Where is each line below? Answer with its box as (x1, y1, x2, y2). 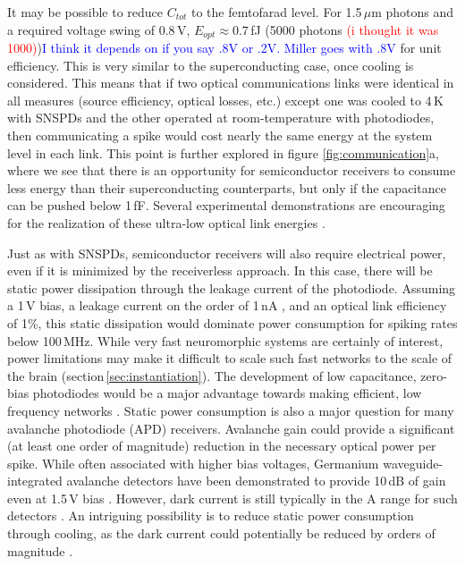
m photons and (371, 3, 454, 21)
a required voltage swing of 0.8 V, (7, 20, 190, 38)
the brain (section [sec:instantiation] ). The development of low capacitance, (7, 366, 417, 384)
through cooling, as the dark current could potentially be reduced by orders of (7, 524, 435, 543)
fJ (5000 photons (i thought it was (250, 20, 439, 38)
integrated (7, 471, 63, 490)
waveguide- (383, 453, 444, 472)
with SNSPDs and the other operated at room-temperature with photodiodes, (7, 108, 435, 127)
